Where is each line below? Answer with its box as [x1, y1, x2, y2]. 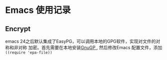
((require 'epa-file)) [5, 50, 52, 55]
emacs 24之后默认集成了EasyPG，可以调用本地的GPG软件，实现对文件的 [5, 38, 156, 44]
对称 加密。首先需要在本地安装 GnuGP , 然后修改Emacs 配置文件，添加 [18, 45, 162, 50]
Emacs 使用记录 [5, 4, 71, 16]
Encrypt [5, 24, 31, 33]
